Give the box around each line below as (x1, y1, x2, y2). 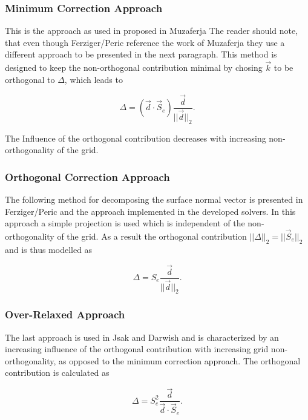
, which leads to (64, 73, 123, 85)
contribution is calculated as (5, 366, 110, 379)
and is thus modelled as (5, 243, 93, 255)
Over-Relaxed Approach (5, 307, 125, 322)
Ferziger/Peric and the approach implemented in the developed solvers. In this (5, 205, 296, 217)
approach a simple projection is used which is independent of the (5, 217, 245, 229)
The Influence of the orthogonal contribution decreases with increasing (5, 131, 266, 144)
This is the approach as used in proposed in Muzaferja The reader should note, (5, 24, 298, 37)
